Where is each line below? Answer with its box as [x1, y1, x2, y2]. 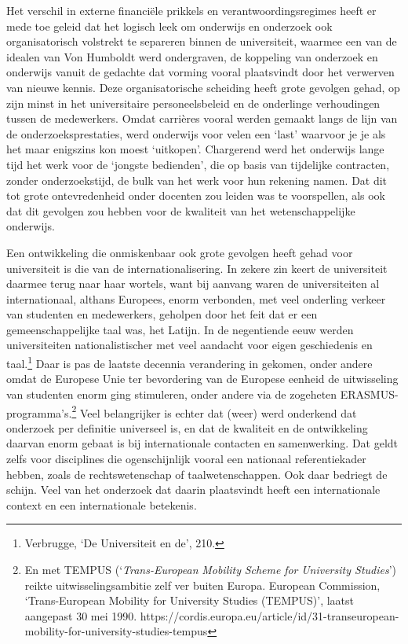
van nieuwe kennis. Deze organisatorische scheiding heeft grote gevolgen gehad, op [6, 79, 400, 95]
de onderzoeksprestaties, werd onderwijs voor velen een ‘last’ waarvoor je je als [6, 125, 386, 142]
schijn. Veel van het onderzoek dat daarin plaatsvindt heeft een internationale [6, 481, 381, 498]
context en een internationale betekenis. [6, 496, 197, 513]
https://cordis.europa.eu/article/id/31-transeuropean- [140, 607, 399, 624]
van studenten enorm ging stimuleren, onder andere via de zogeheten [6, 385, 337, 402]
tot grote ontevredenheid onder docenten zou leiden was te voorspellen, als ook [6, 187, 385, 204]
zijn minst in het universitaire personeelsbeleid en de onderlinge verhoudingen [6, 94, 381, 111]
